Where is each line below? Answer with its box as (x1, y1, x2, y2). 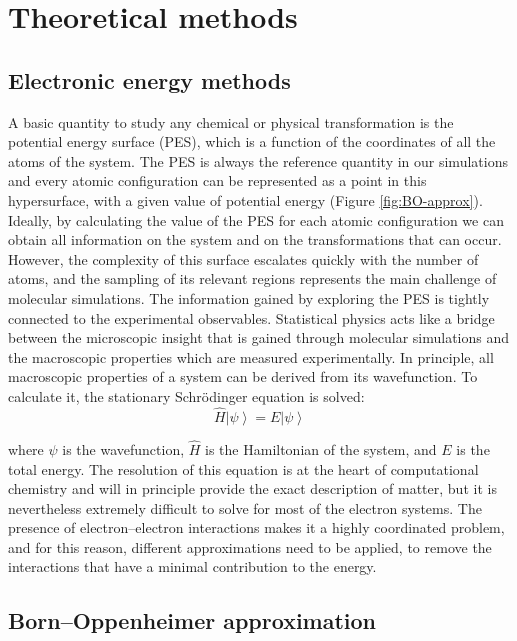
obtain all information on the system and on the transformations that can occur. (8, 229, 502, 250)
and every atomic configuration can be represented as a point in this (8, 170, 427, 191)
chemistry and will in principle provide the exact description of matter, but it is (8, 478, 497, 499)
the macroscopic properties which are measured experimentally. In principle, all (8, 346, 494, 367)
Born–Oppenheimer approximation (8, 605, 377, 636)
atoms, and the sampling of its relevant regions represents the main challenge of (8, 268, 497, 289)
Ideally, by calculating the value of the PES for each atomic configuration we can (8, 209, 504, 230)
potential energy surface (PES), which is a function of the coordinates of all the (8, 131, 496, 152)
